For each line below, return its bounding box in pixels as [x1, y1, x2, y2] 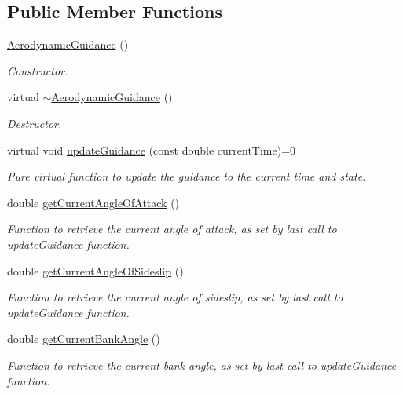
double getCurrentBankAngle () [7, 330, 160, 347]
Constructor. [7, 62, 68, 78]
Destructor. [7, 115, 62, 131]
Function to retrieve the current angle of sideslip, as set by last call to [7, 289, 343, 305]
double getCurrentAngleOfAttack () [7, 194, 180, 210]
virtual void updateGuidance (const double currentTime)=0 [7, 141, 296, 158]
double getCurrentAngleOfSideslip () [7, 262, 184, 279]
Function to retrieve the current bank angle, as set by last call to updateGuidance [7, 356, 397, 373]
